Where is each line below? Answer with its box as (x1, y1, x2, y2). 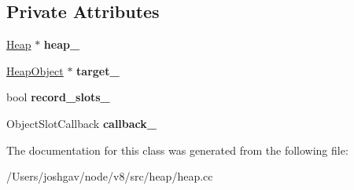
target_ (76, 62, 120, 79)
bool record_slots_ (6, 89, 110, 105)
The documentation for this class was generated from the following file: (6, 141, 348, 158)
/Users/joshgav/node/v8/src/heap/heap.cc (6, 168, 213, 185)
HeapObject (6, 62, 64, 79)
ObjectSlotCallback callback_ (6, 115, 157, 131)
